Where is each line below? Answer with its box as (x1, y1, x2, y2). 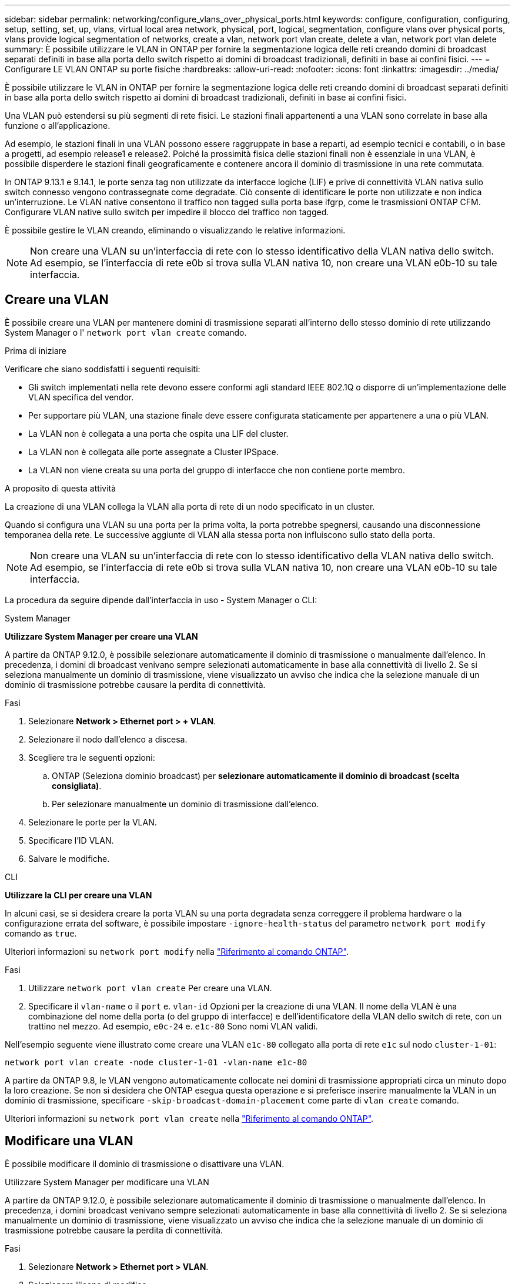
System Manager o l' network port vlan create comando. (5, 327, 247, 337)
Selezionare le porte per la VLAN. (28, 817, 157, 827)
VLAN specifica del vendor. (28, 392, 134, 402)
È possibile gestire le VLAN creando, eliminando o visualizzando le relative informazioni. (5, 225, 346, 235)
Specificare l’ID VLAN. (28, 835, 114, 845)
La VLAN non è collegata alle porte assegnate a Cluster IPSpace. (28, 446, 279, 457)
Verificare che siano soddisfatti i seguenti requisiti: (5, 363, 200, 374)
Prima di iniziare (5, 345, 66, 356)
